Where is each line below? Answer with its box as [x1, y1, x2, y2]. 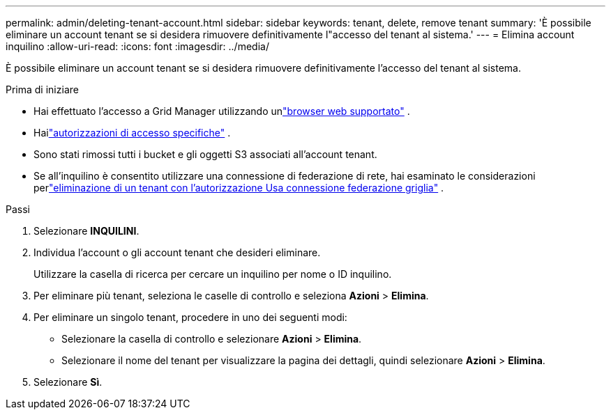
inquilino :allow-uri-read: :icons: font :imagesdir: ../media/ [6, 40, 269, 52]
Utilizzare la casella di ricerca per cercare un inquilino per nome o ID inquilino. [33, 268, 392, 280]
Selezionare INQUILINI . [33, 225, 139, 237]
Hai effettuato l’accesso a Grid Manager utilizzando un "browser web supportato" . [33, 105, 410, 117]
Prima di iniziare [6, 84, 79, 95]
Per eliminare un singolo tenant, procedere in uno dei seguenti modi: [33, 311, 347, 323]
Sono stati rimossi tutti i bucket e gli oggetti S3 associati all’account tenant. [33, 148, 377, 160]
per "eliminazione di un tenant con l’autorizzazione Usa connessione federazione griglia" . [33, 182, 444, 194]
